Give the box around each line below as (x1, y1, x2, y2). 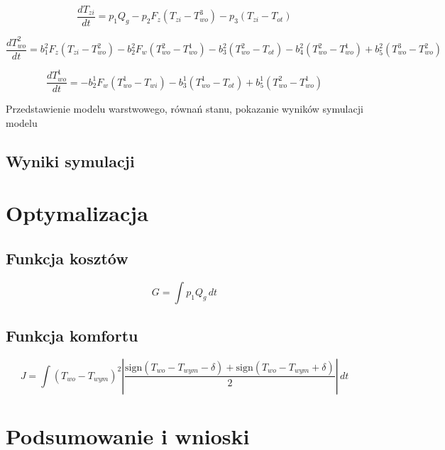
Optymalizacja (6, 198, 148, 227)
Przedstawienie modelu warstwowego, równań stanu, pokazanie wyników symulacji (6, 101, 363, 116)
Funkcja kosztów (6, 247, 128, 269)
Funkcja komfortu (6, 325, 138, 347)
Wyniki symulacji (6, 150, 135, 171)
